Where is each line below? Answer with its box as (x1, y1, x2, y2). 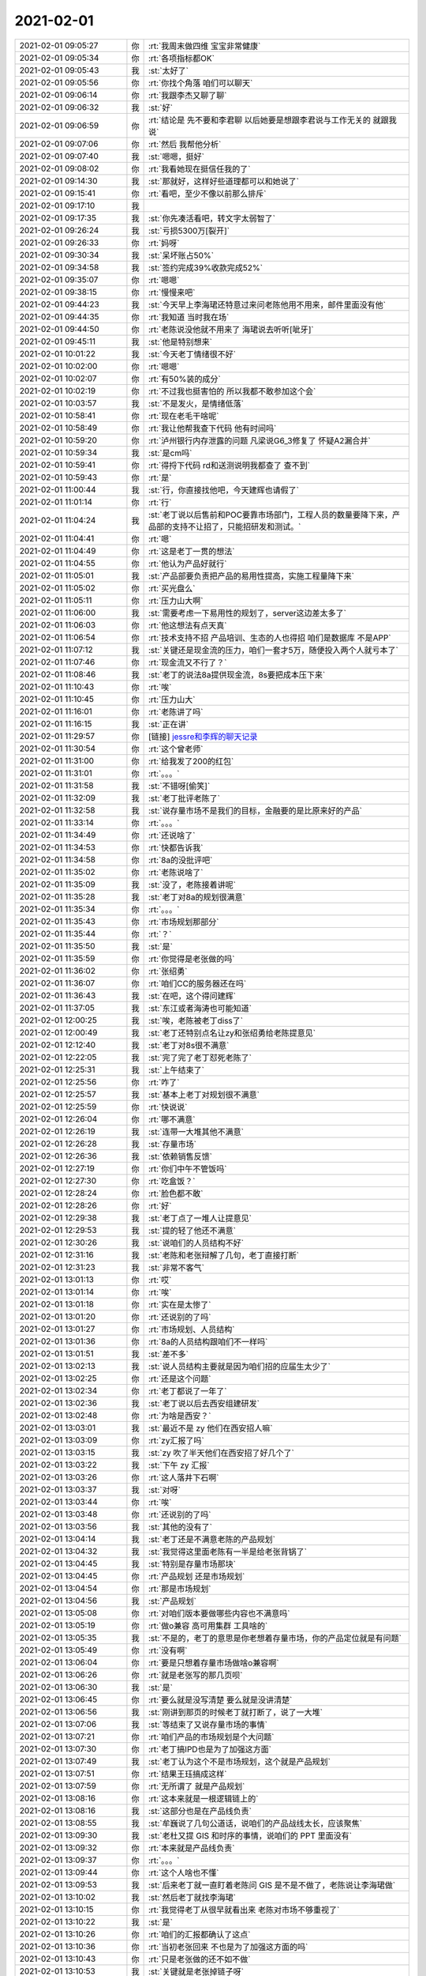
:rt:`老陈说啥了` (148, 866, 204, 877)
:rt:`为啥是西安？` (148, 1410, 211, 1421)
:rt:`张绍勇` (148, 965, 188, 976)
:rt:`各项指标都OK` (148, 52, 215, 63)
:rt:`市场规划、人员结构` (148, 1324, 235, 1335)
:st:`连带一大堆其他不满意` (148, 1126, 245, 1137)
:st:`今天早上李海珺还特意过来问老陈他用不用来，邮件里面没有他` (148, 299, 387, 310)
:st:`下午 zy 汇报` (148, 1459, 210, 1470)
